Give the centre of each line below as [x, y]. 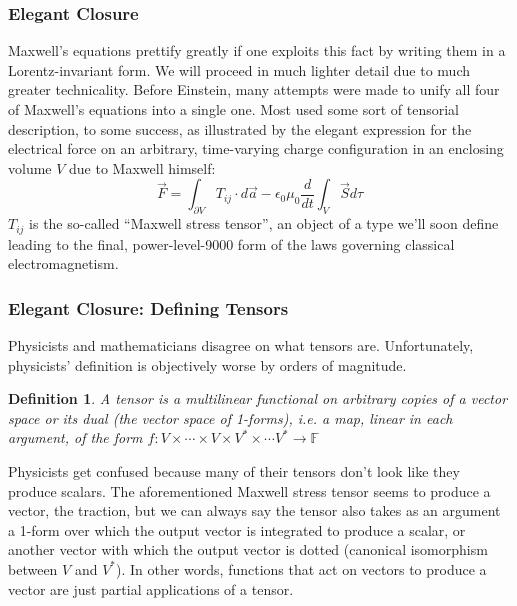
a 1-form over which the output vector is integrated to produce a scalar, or [237, 529]
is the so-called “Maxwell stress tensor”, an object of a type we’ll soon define [264, 223]
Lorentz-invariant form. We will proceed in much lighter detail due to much [239, 69]
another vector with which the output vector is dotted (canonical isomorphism [248, 549]
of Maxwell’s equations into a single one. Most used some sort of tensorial [233, 109]
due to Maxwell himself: [142, 167]
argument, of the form [75, 437]
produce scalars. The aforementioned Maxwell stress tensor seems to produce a [249, 490]
